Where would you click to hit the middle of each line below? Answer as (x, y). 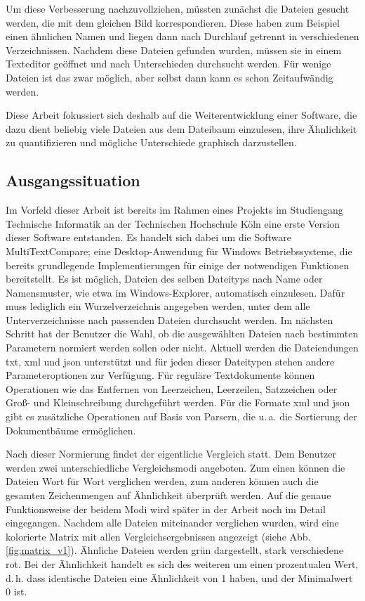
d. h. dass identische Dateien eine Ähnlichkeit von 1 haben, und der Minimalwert (179, 577)
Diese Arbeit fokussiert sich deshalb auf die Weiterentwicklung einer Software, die (181, 115)
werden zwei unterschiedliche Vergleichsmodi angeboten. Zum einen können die (175, 467)
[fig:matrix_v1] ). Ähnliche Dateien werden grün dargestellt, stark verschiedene (174, 550)
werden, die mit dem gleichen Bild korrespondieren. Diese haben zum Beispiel (173, 22)
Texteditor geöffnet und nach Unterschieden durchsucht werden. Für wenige (168, 64)
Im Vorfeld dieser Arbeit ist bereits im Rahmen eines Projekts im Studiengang (174, 210)
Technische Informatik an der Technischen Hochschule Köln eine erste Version (173, 223)
